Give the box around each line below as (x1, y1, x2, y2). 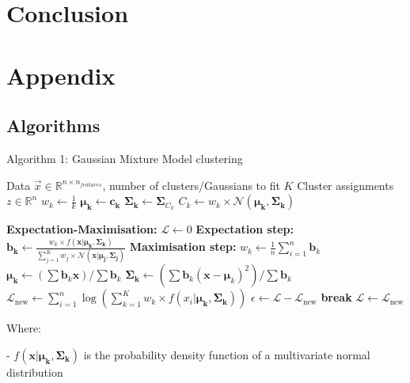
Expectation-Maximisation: (6, 221, 158, 237)
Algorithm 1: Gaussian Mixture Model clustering (6, 150, 243, 166)
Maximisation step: (129, 238, 237, 255)
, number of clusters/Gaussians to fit (102, 176, 280, 193)
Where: (6, 320, 41, 336)
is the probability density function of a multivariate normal (83, 346, 370, 362)
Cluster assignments (297, 176, 394, 193)
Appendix (6, 59, 116, 91)
